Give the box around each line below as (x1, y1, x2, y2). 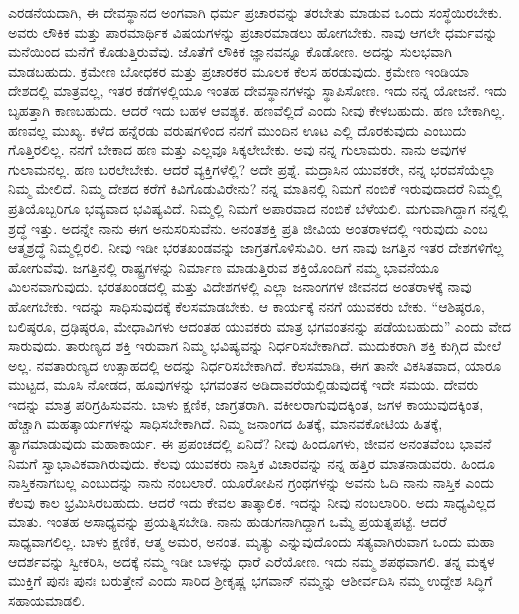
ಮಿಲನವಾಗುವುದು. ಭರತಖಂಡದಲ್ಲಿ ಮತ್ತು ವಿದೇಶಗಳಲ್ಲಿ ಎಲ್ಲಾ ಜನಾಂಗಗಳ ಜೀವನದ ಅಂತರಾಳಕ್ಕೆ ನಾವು (8, 276, 472, 297)
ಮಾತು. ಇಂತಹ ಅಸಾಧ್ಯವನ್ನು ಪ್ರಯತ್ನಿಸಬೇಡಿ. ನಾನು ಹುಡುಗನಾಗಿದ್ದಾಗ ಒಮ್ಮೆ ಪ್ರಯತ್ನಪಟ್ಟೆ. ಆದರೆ (8, 511, 447, 532)
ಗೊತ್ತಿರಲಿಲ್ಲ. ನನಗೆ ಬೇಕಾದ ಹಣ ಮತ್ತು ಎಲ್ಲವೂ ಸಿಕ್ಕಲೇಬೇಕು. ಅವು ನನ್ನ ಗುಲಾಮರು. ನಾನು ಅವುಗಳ (8, 139, 467, 160)
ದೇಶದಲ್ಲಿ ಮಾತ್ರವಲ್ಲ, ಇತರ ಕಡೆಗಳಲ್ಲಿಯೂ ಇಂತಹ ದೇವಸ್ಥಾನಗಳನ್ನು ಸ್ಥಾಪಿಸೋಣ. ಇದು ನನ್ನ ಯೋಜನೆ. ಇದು (8, 80, 507, 101)
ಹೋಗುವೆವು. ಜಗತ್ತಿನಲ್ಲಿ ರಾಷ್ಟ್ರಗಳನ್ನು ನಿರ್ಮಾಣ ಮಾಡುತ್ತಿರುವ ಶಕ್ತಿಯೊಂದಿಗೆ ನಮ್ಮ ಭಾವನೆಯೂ (8, 256, 439, 277)
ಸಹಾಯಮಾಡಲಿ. (8, 589, 86, 610)
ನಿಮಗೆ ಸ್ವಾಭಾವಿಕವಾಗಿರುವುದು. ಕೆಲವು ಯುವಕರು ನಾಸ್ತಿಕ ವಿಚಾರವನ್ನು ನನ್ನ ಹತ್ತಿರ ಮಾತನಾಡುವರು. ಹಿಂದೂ (8, 452, 495, 473)
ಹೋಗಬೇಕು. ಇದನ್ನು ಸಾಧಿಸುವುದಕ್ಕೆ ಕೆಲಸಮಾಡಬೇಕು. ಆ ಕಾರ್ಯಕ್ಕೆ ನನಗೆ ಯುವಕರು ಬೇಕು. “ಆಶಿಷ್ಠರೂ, (8, 295, 485, 316)
